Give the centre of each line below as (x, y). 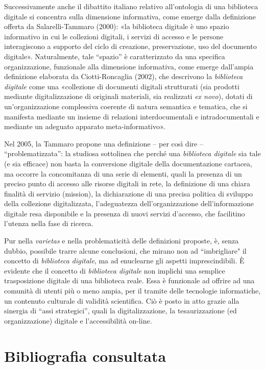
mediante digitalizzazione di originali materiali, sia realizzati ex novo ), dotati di (128, 96)
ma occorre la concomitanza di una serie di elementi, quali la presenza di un (123, 173)
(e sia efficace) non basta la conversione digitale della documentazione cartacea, (128, 163)
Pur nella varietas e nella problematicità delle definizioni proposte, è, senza (122, 241)
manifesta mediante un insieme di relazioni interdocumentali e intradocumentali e (132, 116)
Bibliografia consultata (85, 355)
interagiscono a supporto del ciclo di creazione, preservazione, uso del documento (130, 46)
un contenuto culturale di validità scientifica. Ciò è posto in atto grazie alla (122, 300)
